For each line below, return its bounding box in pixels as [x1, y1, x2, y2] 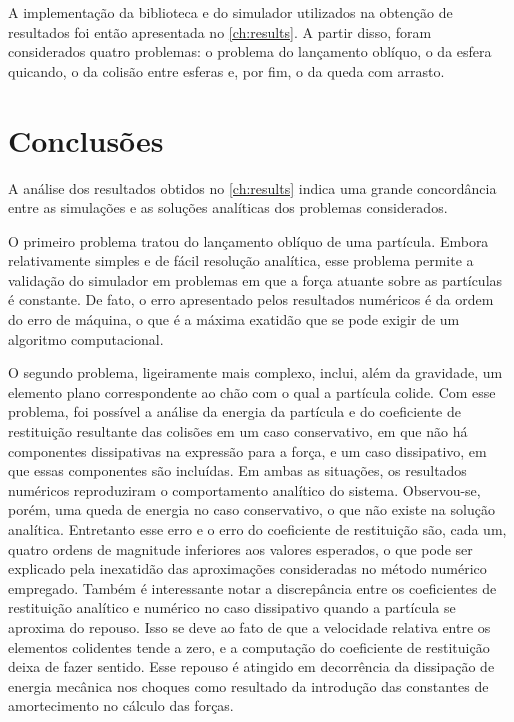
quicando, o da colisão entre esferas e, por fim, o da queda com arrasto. [8, 60, 445, 81]
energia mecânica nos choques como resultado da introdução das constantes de [8, 675, 489, 696]
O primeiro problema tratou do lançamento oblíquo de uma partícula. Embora [8, 230, 489, 251]
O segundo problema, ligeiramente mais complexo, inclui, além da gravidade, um [8, 362, 503, 383]
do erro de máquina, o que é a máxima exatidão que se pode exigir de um [8, 309, 460, 330]
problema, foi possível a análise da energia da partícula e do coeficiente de [8, 401, 461, 422]
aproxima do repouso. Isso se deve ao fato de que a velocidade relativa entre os [8, 616, 491, 637]
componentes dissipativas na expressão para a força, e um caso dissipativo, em [8, 440, 487, 461]
